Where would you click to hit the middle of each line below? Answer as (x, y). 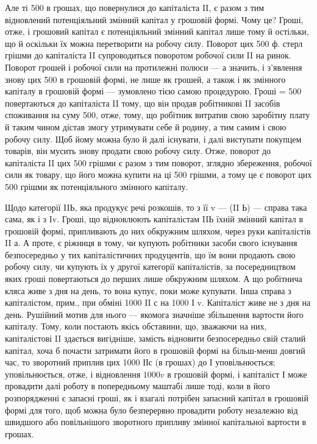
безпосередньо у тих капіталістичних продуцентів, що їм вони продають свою (150, 254)
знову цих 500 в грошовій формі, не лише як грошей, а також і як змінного (145, 79)
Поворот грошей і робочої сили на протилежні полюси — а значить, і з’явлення (154, 67)
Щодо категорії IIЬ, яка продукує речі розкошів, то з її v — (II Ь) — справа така (156, 207)
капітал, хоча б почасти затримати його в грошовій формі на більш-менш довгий (155, 350)
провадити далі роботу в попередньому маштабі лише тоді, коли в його (137, 386)
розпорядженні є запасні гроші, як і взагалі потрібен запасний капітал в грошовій (157, 398)
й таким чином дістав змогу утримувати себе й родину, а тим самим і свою (146, 126)
